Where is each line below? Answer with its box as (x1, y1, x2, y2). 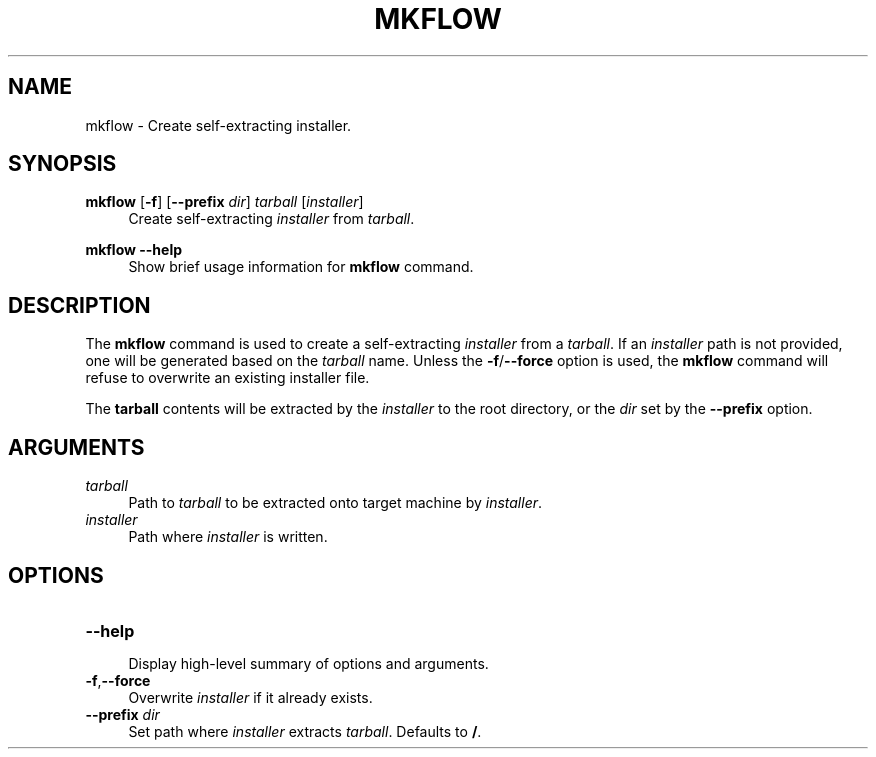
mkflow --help (85, 241, 183, 259)
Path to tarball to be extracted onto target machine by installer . (128, 494, 543, 512)
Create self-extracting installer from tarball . (128, 210, 415, 228)
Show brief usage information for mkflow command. (128, 258, 474, 276)
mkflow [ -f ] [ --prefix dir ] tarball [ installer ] (85, 193, 364, 211)
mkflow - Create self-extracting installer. (85, 116, 352, 134)
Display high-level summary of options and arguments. (128, 654, 489, 672)
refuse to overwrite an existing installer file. (85, 369, 370, 387)
